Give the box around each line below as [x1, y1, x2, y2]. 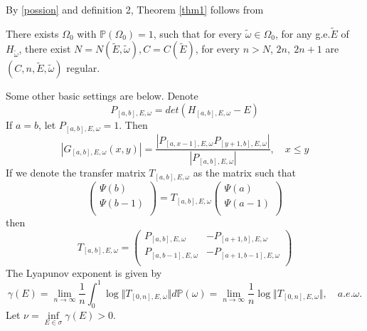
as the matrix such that [193, 165, 296, 180]
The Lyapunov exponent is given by [6, 265, 162, 280]
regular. [66, 61, 100, 75]
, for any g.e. [275, 26, 331, 41]
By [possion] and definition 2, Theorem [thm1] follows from [6, 2, 264, 16]
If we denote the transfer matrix [6, 165, 146, 180]
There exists [6, 26, 59, 41]
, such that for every [153, 26, 242, 41]
